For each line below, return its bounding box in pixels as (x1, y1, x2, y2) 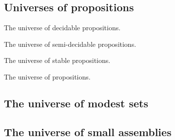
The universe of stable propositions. (4, 55, 111, 65)
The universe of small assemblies (4, 124, 172, 139)
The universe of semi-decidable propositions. (4, 39, 136, 49)
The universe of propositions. (4, 71, 91, 81)
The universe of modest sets (4, 95, 148, 110)
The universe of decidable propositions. (4, 22, 121, 33)
